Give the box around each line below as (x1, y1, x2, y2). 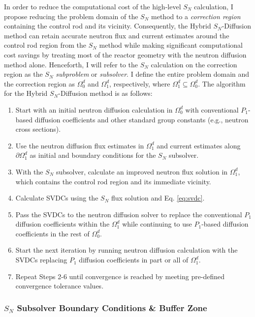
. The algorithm (198, 78, 246, 88)
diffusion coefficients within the (15, 219, 110, 229)
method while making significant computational (99, 40, 243, 50)
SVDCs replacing (15, 255, 67, 265)
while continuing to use (122, 219, 192, 229)
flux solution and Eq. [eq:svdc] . (111, 193, 205, 203)
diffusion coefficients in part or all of (79, 255, 189, 265)
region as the (4, 69, 43, 79)
